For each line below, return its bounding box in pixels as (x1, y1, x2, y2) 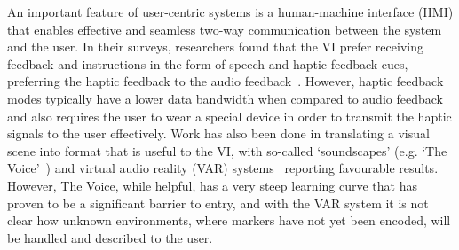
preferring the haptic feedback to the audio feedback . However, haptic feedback (7, 72, 444, 90)
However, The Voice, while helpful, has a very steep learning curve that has (7, 176, 417, 194)
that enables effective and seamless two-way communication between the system (7, 20, 442, 38)
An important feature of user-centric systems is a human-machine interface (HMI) (7, 3, 454, 20)
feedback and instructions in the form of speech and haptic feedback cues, (7, 54, 408, 73)
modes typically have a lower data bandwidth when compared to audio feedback (7, 89, 443, 107)
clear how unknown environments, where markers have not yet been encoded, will (7, 211, 451, 230)
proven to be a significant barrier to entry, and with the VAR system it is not (7, 193, 429, 212)
